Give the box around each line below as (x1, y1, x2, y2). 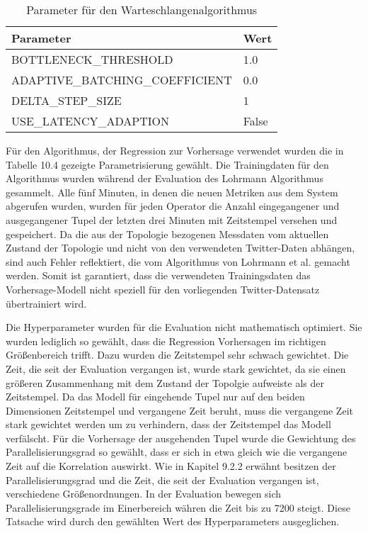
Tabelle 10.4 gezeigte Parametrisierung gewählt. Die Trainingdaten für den (6, 157, 329, 172)
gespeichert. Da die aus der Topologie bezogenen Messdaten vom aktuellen (6, 226, 329, 241)
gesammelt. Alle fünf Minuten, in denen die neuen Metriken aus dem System (6, 184, 338, 199)
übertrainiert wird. (6, 296, 87, 310)
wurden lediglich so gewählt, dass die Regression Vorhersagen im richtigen (6, 333, 326, 348)
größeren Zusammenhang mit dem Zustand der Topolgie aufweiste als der (6, 375, 325, 390)
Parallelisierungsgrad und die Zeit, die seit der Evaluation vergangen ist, (6, 472, 319, 487)
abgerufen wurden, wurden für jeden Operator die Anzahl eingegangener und (6, 198, 340, 213)
